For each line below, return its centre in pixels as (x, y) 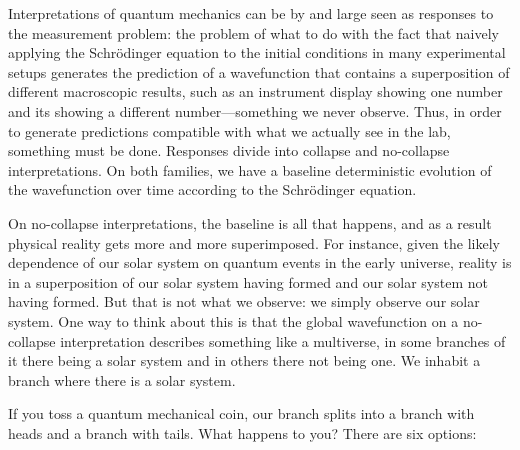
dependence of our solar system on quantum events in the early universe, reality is (260, 262)
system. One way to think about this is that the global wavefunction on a (233, 320)
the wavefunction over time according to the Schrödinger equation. (212, 189)
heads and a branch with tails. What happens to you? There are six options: (242, 432)
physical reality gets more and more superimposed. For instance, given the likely (254, 242)
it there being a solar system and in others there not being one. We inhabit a (244, 360)
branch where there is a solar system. (122, 379)
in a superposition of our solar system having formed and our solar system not (248, 281)
